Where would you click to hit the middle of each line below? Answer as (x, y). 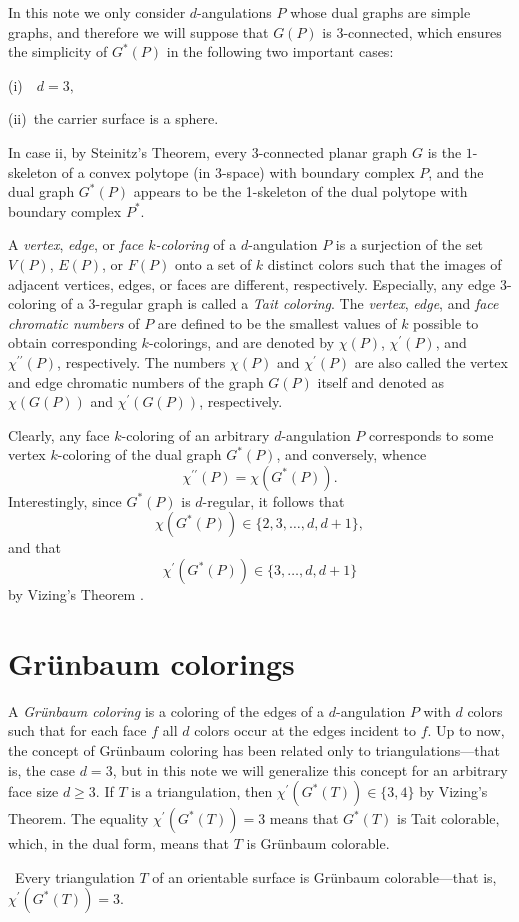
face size (33, 791)
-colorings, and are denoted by (241, 342)
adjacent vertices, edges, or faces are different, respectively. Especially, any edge (252, 283)
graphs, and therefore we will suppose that (138, 31)
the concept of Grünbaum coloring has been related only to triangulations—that (254, 749)
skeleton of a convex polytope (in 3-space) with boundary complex (211, 171)
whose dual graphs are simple (380, 12)
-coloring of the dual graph (139, 454)
